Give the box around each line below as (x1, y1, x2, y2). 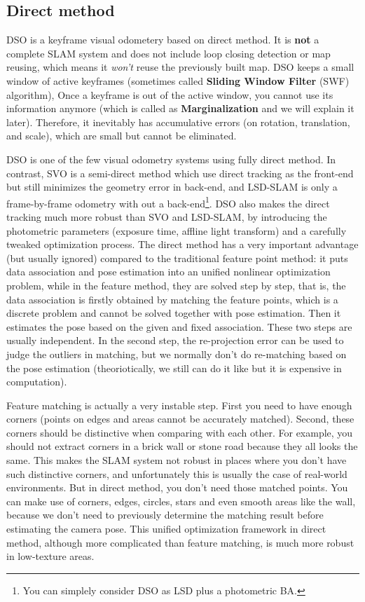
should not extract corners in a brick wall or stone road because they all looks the (6, 439, 358, 453)
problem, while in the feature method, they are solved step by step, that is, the (6, 278, 346, 292)
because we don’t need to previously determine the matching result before (6, 507, 324, 522)
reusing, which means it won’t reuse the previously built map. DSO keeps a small (6, 60, 354, 74)
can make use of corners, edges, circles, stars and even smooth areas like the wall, (6, 493, 356, 508)
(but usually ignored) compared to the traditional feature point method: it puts (6, 250, 348, 265)
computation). (6, 374, 67, 389)
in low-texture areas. (6, 549, 95, 563)
